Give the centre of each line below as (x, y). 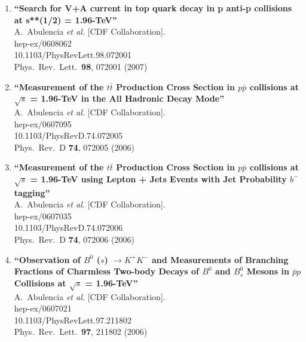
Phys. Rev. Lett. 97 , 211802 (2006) (81, 332)
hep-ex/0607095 (43, 123)
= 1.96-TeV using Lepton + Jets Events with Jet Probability (158, 178)
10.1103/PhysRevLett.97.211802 (73, 320)
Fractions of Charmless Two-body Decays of (106, 271)
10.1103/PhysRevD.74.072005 (68, 135)
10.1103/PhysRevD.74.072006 (68, 228)
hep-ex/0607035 (43, 216)
